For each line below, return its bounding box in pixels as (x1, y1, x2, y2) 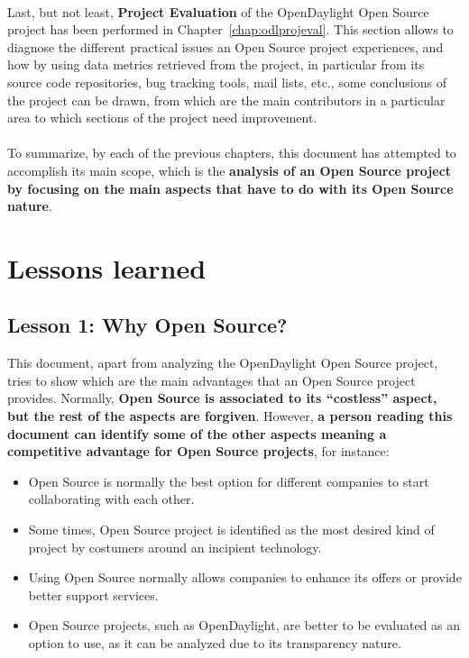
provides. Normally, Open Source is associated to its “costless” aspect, (7, 388, 437, 407)
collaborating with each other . (28, 489, 195, 508)
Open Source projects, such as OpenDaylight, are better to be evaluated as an (28, 616, 461, 635)
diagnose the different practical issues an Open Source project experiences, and (7, 37, 444, 56)
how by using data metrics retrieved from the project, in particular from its (7, 55, 425, 74)
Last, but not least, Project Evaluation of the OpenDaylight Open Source (7, 2, 429, 21)
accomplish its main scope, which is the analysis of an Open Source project (7, 160, 452, 179)
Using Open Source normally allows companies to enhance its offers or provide (28, 568, 462, 587)
